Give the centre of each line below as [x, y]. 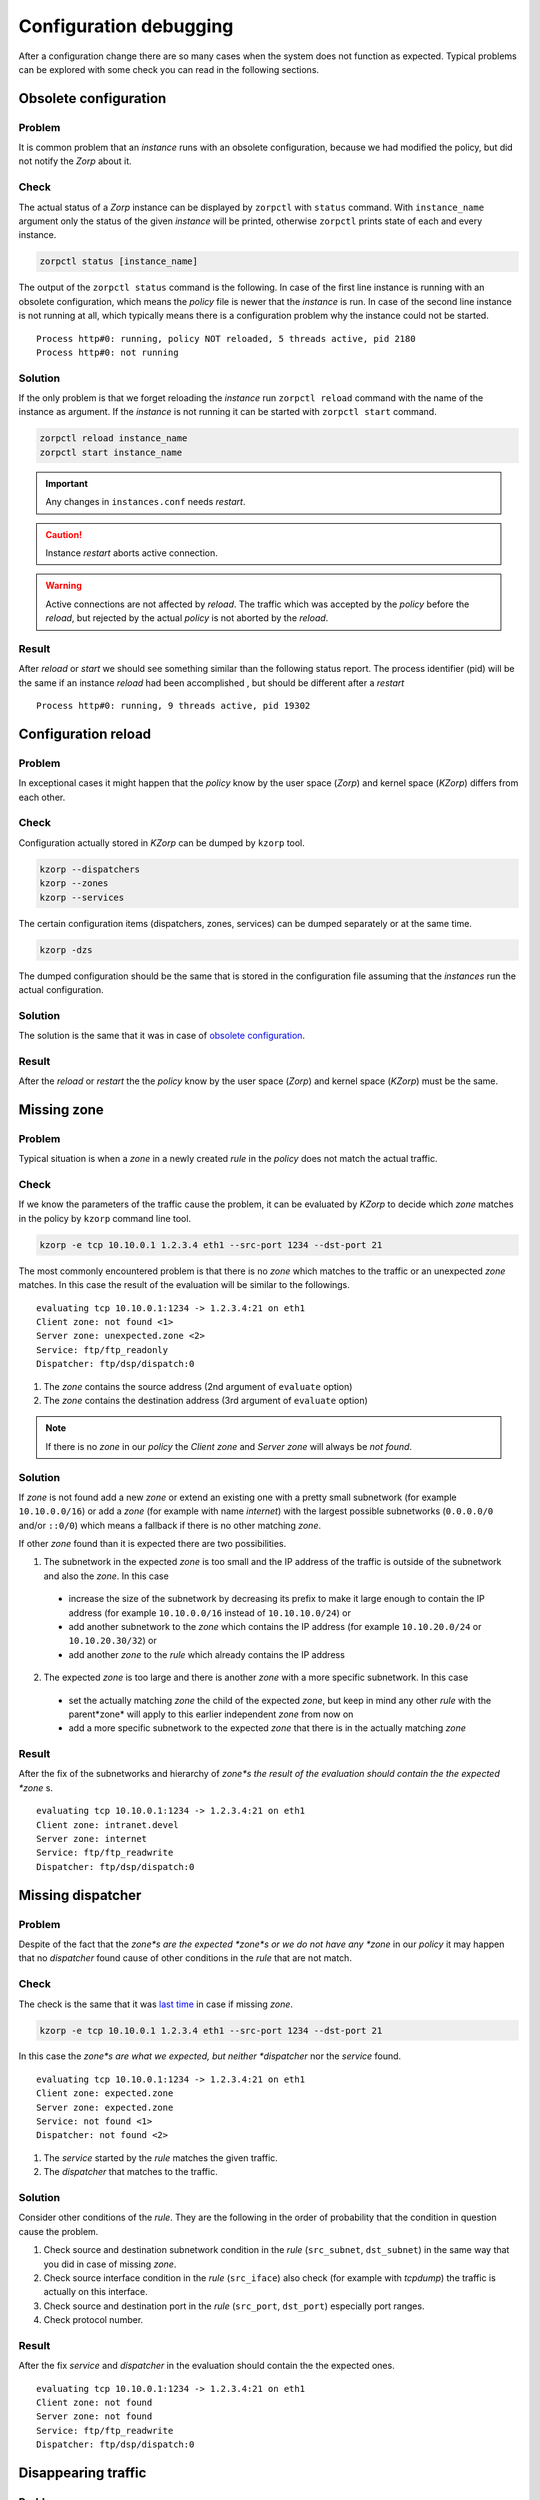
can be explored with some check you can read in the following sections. [169, 69]
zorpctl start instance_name [111, 452]
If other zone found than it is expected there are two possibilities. [152, 1544]
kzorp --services [82, 897]
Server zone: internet [92, 1839]
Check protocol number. [93, 2320]
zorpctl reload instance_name [113, 438]
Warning [63, 586]
